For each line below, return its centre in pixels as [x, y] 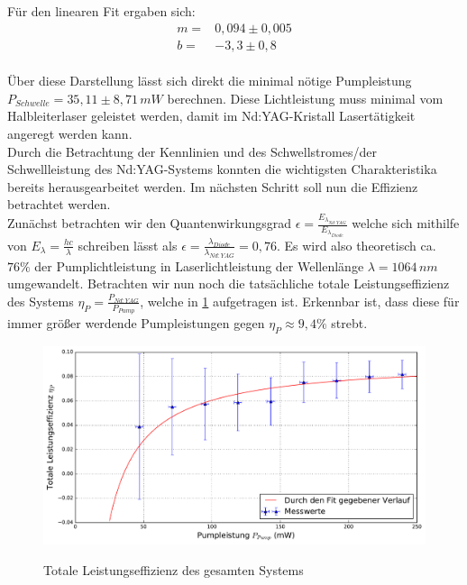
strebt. [349, 323]
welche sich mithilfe [406, 223]
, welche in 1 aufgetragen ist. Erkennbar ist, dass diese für [300, 301]
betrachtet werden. [59, 204]
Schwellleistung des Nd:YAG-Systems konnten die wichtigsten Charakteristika [222, 169]
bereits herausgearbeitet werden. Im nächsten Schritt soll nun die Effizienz [213, 186]
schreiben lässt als [128, 245]
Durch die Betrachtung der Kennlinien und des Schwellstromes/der [192, 151]
